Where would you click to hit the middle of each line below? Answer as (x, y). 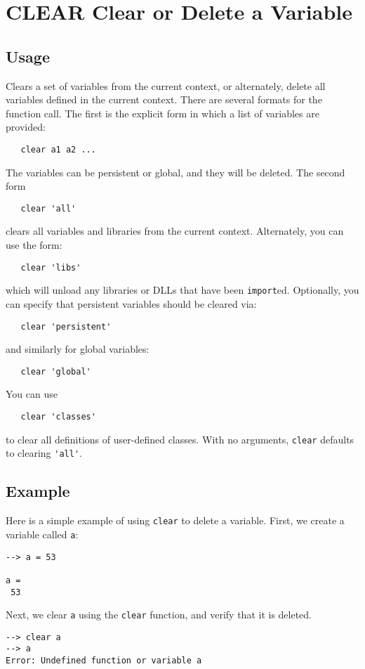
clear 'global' (56, 371)
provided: (26, 127)
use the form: (34, 245)
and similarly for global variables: (78, 349)
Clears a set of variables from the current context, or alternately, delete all (166, 85)
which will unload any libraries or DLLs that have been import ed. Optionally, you (182, 290)
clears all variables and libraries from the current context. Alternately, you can (175, 231)
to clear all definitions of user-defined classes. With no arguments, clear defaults (180, 439)
